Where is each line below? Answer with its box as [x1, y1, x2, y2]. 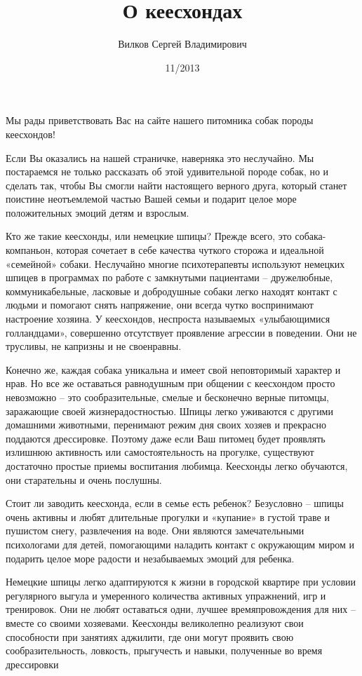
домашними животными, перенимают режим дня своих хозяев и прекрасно [6, 417, 326, 432]
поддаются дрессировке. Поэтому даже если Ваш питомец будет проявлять [6, 431, 326, 445]
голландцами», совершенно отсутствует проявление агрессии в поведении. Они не [6, 325, 357, 339]
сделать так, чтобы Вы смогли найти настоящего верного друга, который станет [6, 177, 347, 192]
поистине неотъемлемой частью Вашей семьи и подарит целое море [6, 191, 297, 206]
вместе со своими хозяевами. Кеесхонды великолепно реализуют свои [6, 615, 304, 630]
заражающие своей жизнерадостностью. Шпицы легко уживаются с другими [6, 403, 333, 418]
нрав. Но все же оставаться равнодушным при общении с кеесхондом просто [6, 376, 335, 391]
